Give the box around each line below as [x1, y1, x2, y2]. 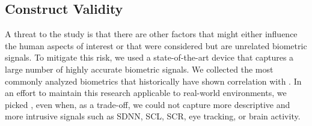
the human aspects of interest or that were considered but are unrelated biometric [5, 39, 307, 52]
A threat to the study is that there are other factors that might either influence [5, 28, 298, 40]
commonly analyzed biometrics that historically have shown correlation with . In [5, 74, 302, 87]
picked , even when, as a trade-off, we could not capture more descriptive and [5, 98, 290, 110]
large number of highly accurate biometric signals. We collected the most [5, 62, 274, 75]
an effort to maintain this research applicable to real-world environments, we [5, 86, 287, 99]
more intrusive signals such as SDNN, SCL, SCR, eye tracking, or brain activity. [5, 110, 301, 122]
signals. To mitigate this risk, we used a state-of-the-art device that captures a [5, 51, 294, 64]
